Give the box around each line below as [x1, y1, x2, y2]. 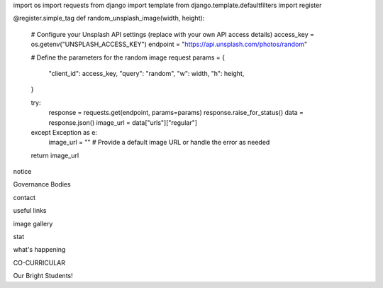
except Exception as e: [30, 128, 97, 136]
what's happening [13, 245, 66, 254]
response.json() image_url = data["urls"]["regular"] [48, 118, 198, 127]
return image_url [30, 151, 79, 160]
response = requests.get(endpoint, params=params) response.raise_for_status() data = [48, 109, 304, 117]
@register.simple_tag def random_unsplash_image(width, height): [13, 14, 205, 23]
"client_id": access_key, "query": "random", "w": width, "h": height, [48, 69, 245, 77]
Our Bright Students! [13, 272, 74, 280]
